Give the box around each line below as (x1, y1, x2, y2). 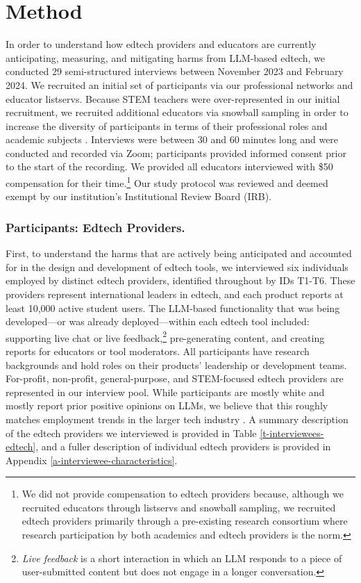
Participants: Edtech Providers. (6, 218, 185, 236)
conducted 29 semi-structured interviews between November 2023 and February (6, 64, 344, 79)
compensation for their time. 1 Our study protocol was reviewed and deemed (6, 174, 328, 190)
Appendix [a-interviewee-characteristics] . (6, 452, 178, 467)
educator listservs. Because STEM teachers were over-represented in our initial (6, 91, 340, 106)
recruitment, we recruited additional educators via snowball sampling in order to (6, 105, 349, 120)
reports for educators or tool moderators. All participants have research (6, 343, 310, 358)
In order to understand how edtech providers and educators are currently (6, 37, 317, 51)
